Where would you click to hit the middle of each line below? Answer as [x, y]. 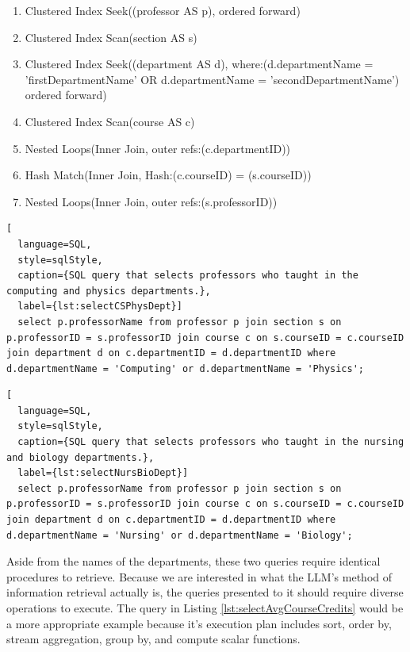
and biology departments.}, [80, 457]
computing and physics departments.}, [109, 291]
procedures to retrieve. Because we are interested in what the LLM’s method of [199, 576]
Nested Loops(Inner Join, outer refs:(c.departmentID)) [158, 148]
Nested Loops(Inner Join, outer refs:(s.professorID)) [151, 201]
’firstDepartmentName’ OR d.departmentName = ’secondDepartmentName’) [212, 79]
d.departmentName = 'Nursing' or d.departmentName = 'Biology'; [180, 535]
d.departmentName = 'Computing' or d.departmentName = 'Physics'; [186, 368]
